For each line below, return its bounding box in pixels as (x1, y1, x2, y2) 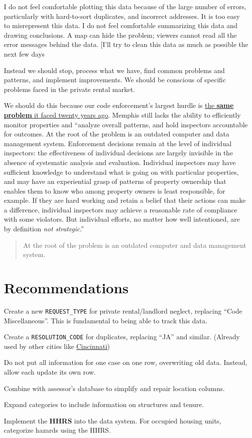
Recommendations (4, 278, 129, 298)
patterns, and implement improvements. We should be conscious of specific (4, 75, 226, 85)
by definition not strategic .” (4, 224, 84, 234)
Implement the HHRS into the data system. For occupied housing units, (4, 415, 221, 425)
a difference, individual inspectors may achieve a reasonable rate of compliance (4, 204, 237, 214)
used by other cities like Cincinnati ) (4, 341, 110, 351)
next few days (4, 48, 45, 59)
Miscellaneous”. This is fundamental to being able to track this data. (4, 315, 207, 325)
